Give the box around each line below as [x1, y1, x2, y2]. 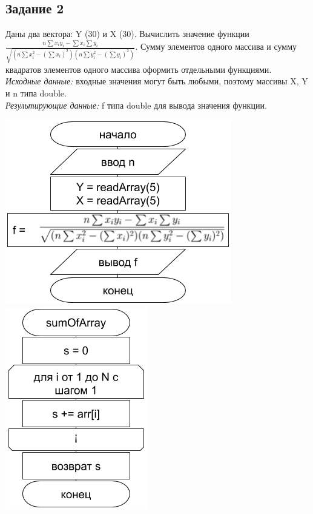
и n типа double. [5, 86, 67, 99]
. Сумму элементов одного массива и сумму [135, 40, 297, 53]
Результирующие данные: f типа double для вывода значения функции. [5, 98, 267, 111]
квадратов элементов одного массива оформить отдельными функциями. [5, 63, 272, 75]
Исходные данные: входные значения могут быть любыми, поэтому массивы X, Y [5, 75, 308, 87]
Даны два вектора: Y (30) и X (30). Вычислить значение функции [5, 27, 249, 40]
